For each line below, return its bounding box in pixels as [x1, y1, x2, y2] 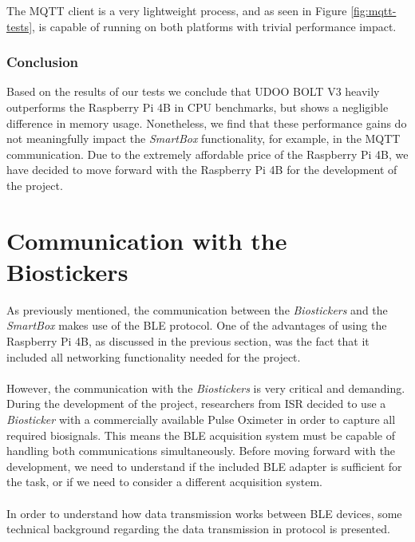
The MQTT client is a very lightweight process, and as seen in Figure [6, 2, 347, 18]
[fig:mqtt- [350, 2, 397, 18]
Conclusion [6, 52, 78, 72]
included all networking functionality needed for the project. [6, 348, 301, 365]
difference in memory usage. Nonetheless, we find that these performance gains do [6, 114, 407, 131]
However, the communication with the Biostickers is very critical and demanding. [6, 379, 405, 396]
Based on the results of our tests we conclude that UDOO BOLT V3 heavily [6, 83, 380, 100]
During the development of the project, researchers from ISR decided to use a [6, 395, 386, 412]
